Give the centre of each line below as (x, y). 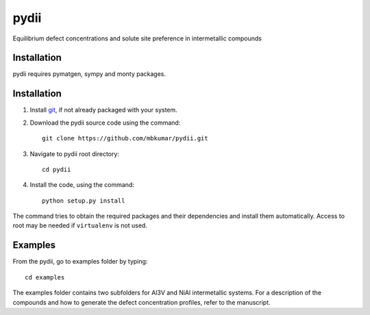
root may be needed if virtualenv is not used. (80, 225)
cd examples (45, 277)
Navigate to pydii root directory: (75, 153)
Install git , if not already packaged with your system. (103, 110)
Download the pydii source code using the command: (105, 123)
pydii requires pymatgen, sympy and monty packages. (89, 74)
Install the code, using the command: (82, 185)
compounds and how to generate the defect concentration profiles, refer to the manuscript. (141, 302)
